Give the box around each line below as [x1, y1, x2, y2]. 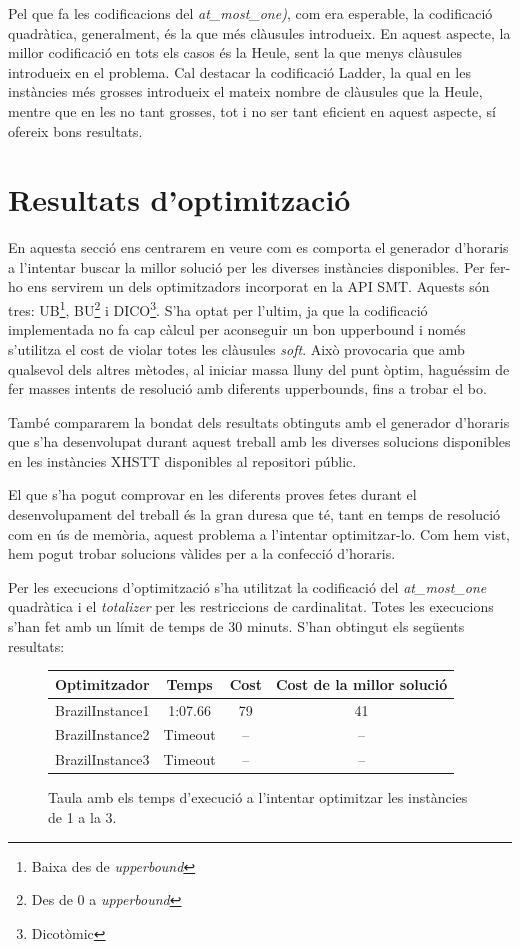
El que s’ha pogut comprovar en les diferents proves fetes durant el [8, 484, 417, 505]
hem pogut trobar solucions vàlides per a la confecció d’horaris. [8, 543, 396, 564]
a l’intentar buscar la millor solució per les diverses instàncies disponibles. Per [8, 256, 485, 277]
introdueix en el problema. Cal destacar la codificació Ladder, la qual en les [8, 61, 471, 82]
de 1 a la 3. [48, 806, 117, 827]
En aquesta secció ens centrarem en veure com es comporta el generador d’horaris [8, 237, 509, 258]
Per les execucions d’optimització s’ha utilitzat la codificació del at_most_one [8, 576, 487, 597]
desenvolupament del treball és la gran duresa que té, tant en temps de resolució [8, 504, 501, 525]
